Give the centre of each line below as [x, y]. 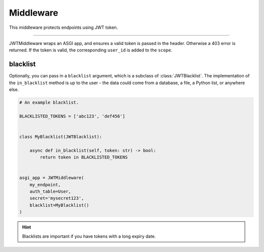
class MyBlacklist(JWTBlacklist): [61, 137]
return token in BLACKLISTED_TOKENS [84, 157]
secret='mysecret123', [57, 198]
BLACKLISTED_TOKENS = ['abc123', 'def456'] [72, 116]
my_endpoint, [45, 184]
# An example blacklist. [49, 103]
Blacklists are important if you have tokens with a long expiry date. [89, 236]
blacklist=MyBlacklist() [59, 205]
